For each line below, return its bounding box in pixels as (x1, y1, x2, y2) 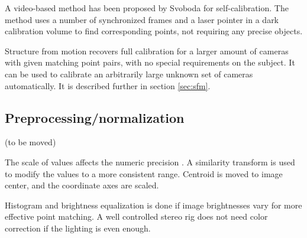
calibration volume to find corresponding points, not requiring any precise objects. (5, 25, 303, 37)
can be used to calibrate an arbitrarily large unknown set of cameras (5, 67, 253, 80)
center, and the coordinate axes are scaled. (5, 179, 159, 191)
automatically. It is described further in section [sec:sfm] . (5, 79, 211, 92)
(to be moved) (5, 136, 56, 148)
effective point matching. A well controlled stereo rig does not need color (5, 210, 268, 223)
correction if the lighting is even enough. (5, 221, 151, 234)
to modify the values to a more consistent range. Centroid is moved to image (5, 167, 283, 180)
